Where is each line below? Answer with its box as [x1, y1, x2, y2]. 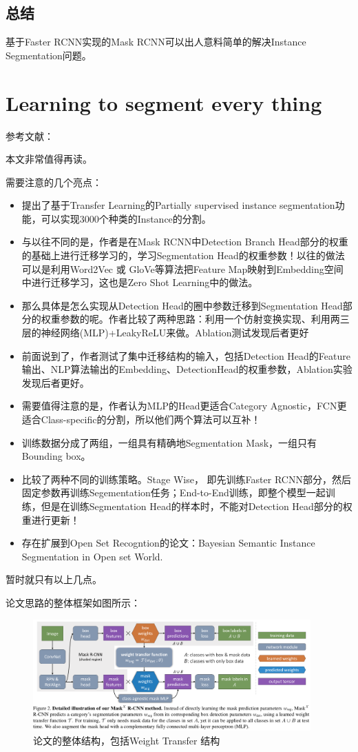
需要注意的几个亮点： [6, 174, 102, 189]
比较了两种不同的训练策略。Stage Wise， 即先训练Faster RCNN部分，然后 [21, 471, 351, 486]
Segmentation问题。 [6, 48, 92, 62]
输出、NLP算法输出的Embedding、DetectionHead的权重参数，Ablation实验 [21, 362, 352, 376]
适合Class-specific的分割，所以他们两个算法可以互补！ [21, 412, 261, 427]
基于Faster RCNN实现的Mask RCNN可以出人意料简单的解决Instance [6, 34, 306, 49]
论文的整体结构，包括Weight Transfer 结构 [33, 733, 220, 747]
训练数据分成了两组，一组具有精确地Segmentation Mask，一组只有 [21, 435, 317, 449]
